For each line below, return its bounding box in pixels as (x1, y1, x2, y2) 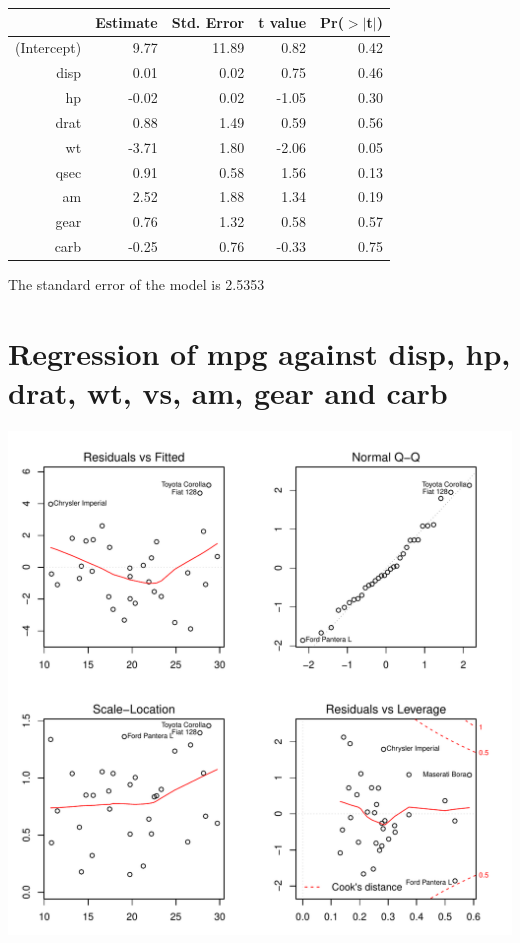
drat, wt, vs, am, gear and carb (8, 372, 448, 413)
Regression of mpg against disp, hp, (8, 332, 511, 373)
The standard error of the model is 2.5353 (8, 274, 265, 295)
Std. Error (171, 11, 245, 32)
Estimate (95, 11, 158, 32)
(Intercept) (15, 37, 82, 58)
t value (258, 11, 307, 32)
